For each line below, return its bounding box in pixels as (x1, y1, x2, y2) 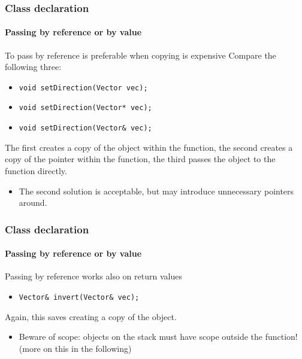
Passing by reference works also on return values (5, 270, 182, 282)
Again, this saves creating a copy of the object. (5, 310, 177, 323)
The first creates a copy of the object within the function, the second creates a (5, 141, 293, 153)
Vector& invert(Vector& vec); (19, 293, 140, 302)
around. (19, 196, 47, 209)
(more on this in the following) (19, 342, 132, 354)
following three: (5, 60, 62, 73)
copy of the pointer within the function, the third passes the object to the (5, 153, 276, 165)
